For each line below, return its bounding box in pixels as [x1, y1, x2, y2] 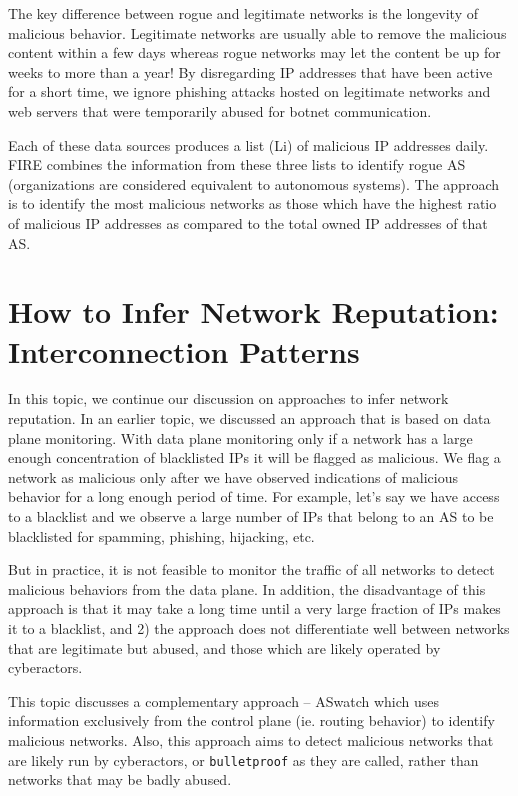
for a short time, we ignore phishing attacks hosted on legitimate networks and [8, 81, 491, 102]
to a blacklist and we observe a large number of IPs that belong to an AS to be [8, 506, 494, 526]
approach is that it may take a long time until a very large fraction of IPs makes [8, 598, 501, 619]
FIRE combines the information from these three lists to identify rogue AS [8, 154, 466, 175]
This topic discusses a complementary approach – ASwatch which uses [8, 690, 440, 711]
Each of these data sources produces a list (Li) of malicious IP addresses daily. [8, 134, 489, 155]
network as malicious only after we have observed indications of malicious [8, 466, 459, 487]
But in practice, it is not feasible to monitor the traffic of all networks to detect [8, 559, 495, 580]
